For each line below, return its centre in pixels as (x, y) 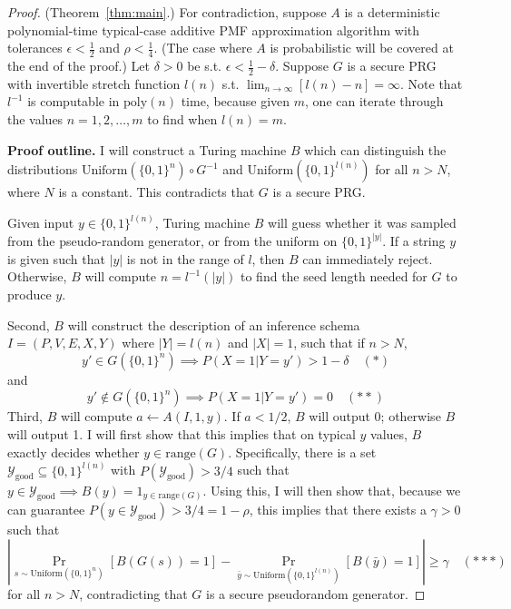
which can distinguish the (375, 149)
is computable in (74, 101)
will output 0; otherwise (375, 416)
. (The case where (203, 48)
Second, (29, 324)
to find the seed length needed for (334, 276)
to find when (182, 119)
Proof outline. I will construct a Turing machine (147, 149)
